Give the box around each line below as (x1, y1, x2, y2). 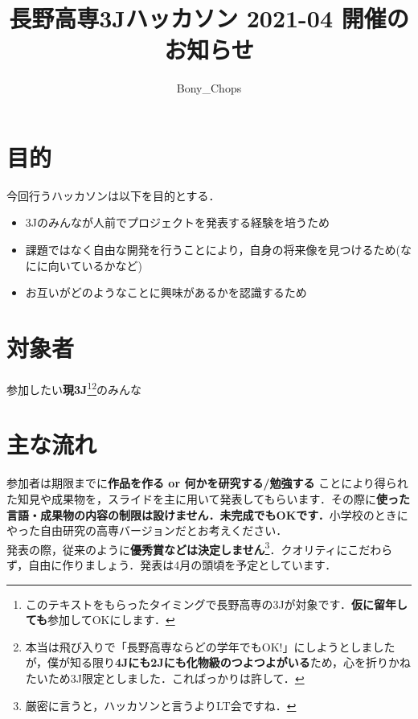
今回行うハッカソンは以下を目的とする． (6, 187, 220, 203)
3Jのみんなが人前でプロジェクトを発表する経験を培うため (25, 214, 330, 231)
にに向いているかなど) (25, 257, 142, 273)
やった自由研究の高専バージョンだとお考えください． (6, 522, 288, 539)
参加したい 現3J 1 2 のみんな (6, 378, 142, 397)
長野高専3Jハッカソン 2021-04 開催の (9, 2, 409, 35)
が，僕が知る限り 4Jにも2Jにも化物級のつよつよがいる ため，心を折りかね (25, 654, 412, 671)
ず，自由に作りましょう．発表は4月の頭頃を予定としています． (6, 556, 337, 573)
